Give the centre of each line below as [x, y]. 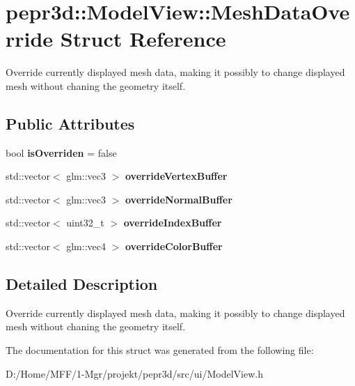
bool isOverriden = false [61, 152]
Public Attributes [70, 123]
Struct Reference [143, 39]
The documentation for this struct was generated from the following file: [160, 350]
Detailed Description [82, 284]
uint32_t [85, 223]
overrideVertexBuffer [176, 176]
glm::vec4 [86, 246]
